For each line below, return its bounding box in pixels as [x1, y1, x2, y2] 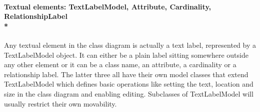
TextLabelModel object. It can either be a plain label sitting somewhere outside [4, 49, 248, 60]
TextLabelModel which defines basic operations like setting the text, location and [4, 79, 253, 89]
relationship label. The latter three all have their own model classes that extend [4, 69, 248, 79]
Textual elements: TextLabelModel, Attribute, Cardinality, [4, 1, 211, 11]
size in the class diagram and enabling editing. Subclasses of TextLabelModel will [4, 88, 253, 99]
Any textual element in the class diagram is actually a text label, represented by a [4, 39, 256, 50]
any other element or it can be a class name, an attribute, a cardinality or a [4, 59, 236, 70]
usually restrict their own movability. [4, 98, 117, 109]
